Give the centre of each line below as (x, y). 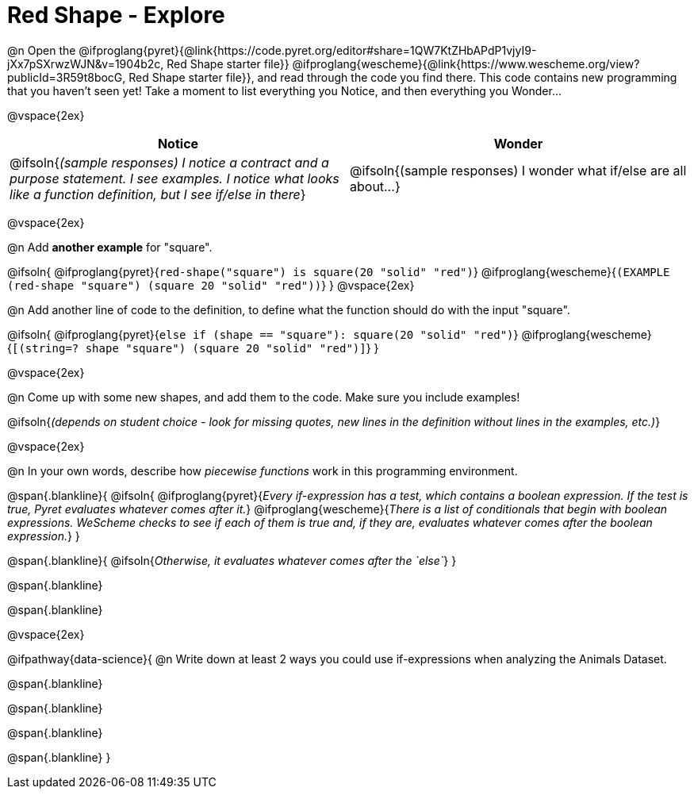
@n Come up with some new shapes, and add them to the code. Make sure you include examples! (264, 397)
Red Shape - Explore (116, 15)
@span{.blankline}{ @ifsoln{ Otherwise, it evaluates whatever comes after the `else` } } (232, 560)
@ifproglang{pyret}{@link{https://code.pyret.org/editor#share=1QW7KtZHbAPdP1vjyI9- (308, 50)
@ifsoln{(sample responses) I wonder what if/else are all (518, 170)
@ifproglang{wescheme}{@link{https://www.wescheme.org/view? (466, 63)
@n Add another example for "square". (110, 247)
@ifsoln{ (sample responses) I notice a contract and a (169, 162)
